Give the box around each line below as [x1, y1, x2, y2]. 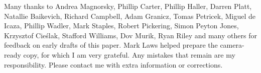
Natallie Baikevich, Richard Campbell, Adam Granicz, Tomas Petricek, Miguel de [4, 10, 255, 21]
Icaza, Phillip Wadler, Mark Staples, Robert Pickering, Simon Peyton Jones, [4, 20, 239, 31]
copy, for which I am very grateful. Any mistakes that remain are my [23, 49, 235, 60]
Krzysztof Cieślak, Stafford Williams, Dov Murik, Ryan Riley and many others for [4, 30, 257, 40]
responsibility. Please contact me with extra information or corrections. [4, 59, 223, 70]
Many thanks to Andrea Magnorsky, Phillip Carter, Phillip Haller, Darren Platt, [4, 1, 252, 11]
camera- [220, 40, 244, 50]
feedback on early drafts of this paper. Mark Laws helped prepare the [4, 40, 218, 50]
